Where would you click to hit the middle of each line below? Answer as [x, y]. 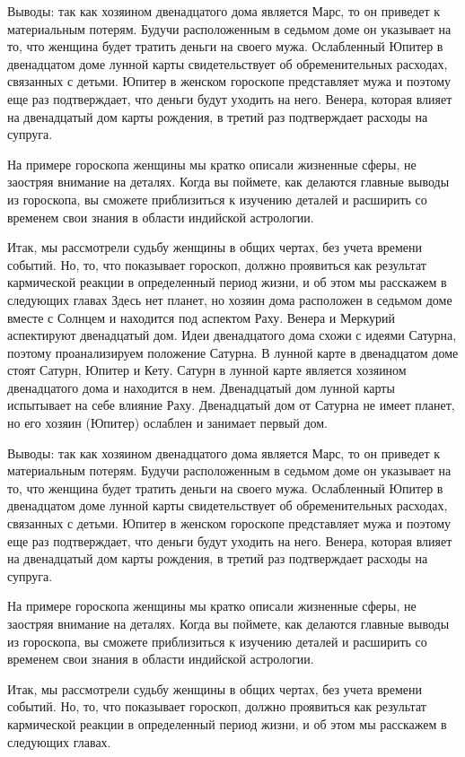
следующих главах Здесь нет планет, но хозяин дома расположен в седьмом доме [230, 299]
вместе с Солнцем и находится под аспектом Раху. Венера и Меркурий [202, 317]
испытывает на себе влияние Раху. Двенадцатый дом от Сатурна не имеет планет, [231, 405]
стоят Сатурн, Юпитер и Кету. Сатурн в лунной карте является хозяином [207, 370]
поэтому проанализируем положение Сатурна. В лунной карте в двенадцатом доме [233, 352]
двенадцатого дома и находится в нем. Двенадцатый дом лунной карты [201, 387]
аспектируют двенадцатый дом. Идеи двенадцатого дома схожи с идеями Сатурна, [232, 335]
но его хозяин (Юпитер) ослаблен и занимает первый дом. [167, 423]
